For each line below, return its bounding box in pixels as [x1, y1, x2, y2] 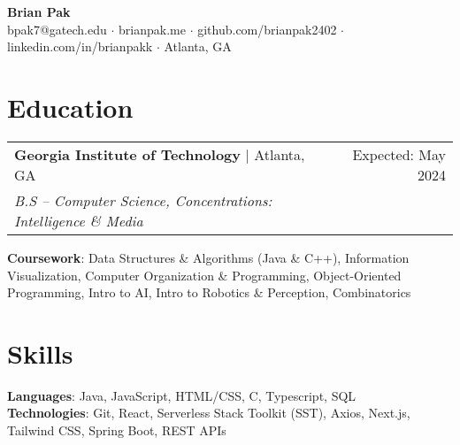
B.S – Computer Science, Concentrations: [14, 189, 272, 211]
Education [7, 88, 134, 125]
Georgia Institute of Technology [14, 143, 241, 165]
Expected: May [352, 143, 446, 165]
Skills [7, 334, 73, 371]
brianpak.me [119, 19, 186, 38]
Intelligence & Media [14, 210, 143, 231]
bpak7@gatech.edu [7, 19, 107, 38]
